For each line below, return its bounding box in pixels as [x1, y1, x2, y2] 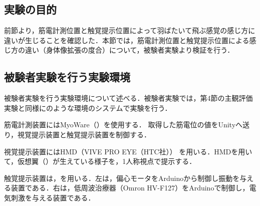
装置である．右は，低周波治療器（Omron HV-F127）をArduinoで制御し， [11, 182, 249, 193]
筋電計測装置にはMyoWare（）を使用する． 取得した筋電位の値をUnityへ [4, 119, 243, 130]
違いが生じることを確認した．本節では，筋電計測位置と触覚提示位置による [4, 35, 249, 45]
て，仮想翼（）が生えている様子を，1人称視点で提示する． [4, 156, 196, 166]
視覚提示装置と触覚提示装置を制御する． [18, 129, 151, 139]
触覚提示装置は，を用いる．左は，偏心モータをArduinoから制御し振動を [4, 172, 240, 183]
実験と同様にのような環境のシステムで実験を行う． [4, 102, 172, 113]
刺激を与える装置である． [11, 192, 95, 202]
